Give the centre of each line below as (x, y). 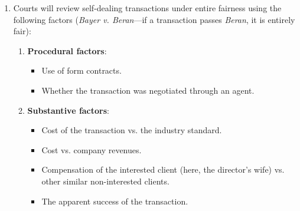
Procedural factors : (67, 50)
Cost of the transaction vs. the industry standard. (132, 130)
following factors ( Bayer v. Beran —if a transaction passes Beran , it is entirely (154, 19)
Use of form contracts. (81, 70)
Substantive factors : (68, 110)
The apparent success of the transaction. (115, 201)
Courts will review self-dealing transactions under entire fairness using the (147, 8)
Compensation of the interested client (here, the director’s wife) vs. (163, 169)
